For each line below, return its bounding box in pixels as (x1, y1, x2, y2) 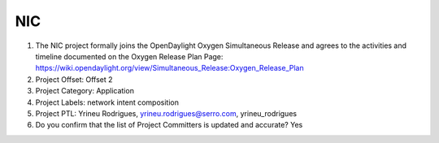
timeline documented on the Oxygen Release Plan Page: (35, 51, 224, 61)
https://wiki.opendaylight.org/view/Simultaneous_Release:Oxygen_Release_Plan (35, 63, 304, 73)
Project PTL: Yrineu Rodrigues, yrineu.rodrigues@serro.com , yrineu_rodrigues (35, 108, 297, 118)
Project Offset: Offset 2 (35, 74, 113, 84)
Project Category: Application (35, 86, 134, 96)
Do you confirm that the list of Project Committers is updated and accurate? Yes (35, 120, 303, 130)
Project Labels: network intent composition (35, 97, 179, 107)
